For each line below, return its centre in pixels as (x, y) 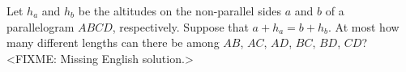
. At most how (364, 26)
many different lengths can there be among (113, 42)
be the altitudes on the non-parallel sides (180, 11)
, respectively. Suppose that (180, 26)
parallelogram (41, 26)
